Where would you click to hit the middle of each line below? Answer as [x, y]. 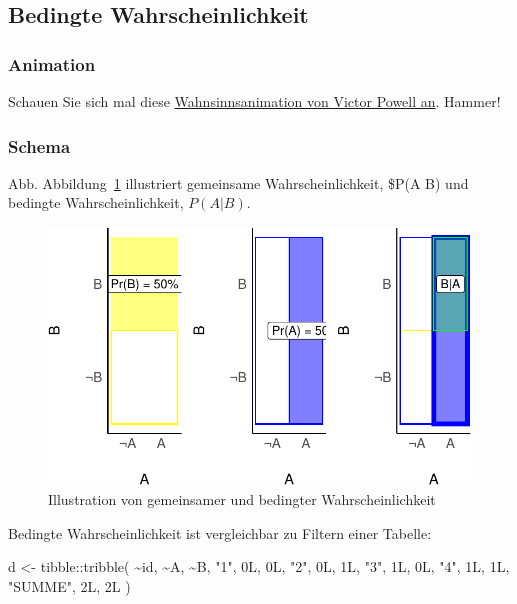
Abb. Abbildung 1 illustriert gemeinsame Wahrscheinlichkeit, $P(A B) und [238, 182]
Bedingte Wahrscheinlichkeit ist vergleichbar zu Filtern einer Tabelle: [220, 532]
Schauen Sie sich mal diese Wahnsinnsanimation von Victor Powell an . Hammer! [254, 101]
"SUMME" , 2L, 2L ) [69, 585]
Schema [39, 145]
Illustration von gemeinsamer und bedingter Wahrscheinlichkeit [242, 499]
